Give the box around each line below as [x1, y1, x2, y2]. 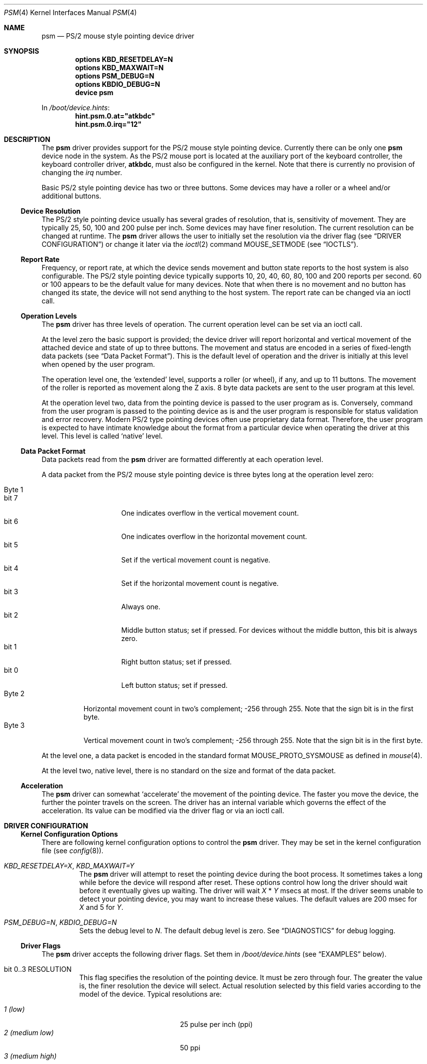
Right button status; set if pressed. [121, 658, 232, 666]
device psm [75, 88, 114, 97]
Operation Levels [20, 312, 77, 320]
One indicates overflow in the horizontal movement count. [121, 532, 307, 541]
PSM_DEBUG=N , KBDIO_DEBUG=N [4, 918, 117, 926]
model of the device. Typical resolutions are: [79, 990, 222, 998]
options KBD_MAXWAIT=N [75, 63, 164, 72]
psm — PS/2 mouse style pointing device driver [41, 32, 194, 40]
